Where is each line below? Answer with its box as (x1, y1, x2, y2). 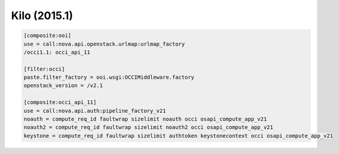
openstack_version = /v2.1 (23, 82, 103, 89)
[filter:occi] (23, 66, 65, 72)
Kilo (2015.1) (11, 9, 73, 22)
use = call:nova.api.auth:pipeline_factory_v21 (23, 107, 166, 114)
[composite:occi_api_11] (23, 99, 97, 106)
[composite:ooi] (23, 32, 72, 39)
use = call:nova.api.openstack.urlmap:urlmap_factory (23, 41, 185, 47)
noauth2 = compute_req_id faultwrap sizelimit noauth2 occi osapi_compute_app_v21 (23, 124, 274, 131)
